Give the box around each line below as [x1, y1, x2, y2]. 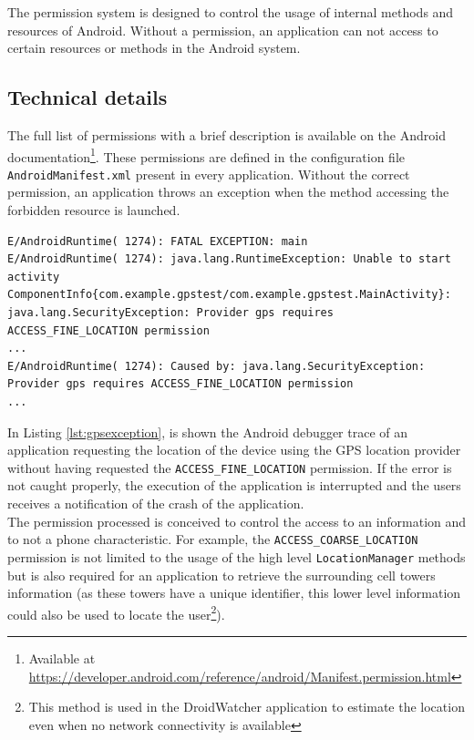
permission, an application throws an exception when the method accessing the [7, 182, 449, 201]
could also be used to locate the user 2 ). [7, 601, 225, 623]
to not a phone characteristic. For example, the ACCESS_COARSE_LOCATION [7, 529, 418, 549]
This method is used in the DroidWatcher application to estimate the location [28, 697, 465, 716]
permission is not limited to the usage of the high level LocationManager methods [7, 547, 466, 566]
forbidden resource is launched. [7, 200, 180, 220]
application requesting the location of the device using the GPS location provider [7, 440, 461, 459]
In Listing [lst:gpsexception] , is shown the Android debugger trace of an [7, 422, 408, 441]
